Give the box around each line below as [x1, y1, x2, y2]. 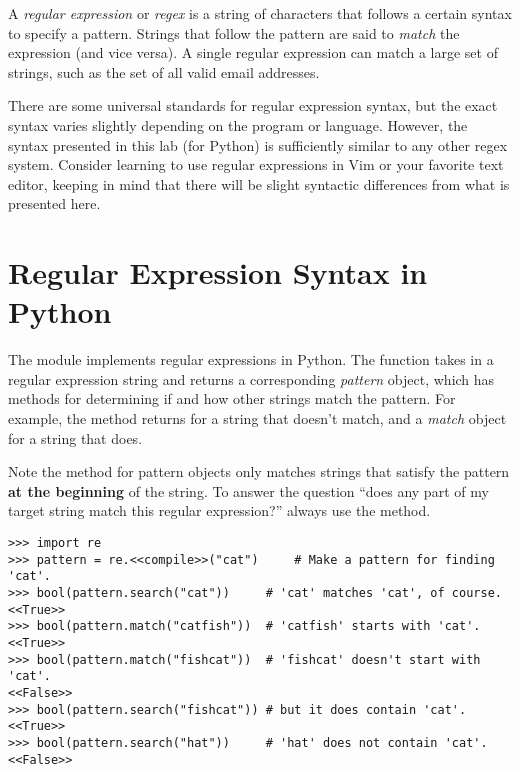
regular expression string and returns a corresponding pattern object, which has [8, 368, 495, 389]
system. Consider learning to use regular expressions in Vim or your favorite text [8, 154, 504, 175]
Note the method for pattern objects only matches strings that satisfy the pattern [8, 461, 510, 482]
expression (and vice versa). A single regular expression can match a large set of [8, 42, 498, 63]
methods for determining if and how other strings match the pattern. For [8, 388, 456, 409]
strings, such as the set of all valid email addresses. [8, 61, 320, 82]
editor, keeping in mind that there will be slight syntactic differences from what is [8, 173, 510, 194]
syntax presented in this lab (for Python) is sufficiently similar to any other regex [8, 134, 508, 155]
